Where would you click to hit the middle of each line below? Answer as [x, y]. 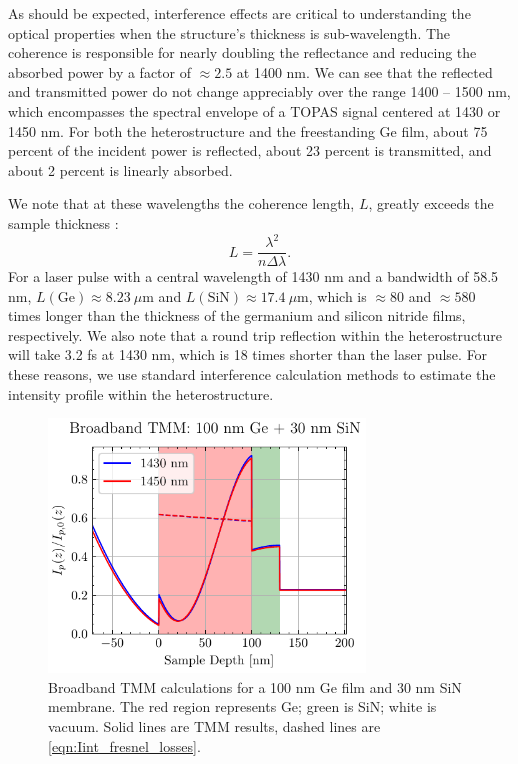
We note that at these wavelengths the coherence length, [181, 203]
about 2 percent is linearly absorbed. [120, 169]
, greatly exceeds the [431, 203]
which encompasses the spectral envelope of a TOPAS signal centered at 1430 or [254, 110]
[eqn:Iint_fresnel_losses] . [124, 745]
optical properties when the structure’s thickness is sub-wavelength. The [229, 32]
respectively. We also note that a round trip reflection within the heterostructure [255, 334]
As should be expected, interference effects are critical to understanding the [239, 13]
